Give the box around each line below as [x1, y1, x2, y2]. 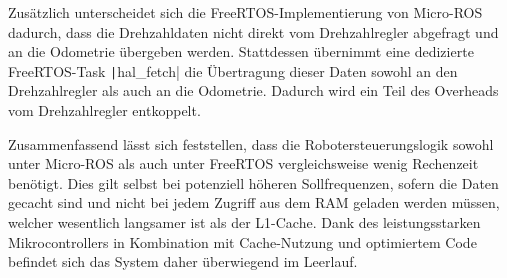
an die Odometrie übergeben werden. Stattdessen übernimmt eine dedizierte [8, 41, 474, 62]
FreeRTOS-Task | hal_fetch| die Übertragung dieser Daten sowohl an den [8, 60, 458, 81]
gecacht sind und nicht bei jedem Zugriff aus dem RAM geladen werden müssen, [8, 192, 500, 213]
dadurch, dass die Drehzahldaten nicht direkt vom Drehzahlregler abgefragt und [8, 21, 499, 42]
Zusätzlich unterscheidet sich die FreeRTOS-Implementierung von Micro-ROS [8, 2, 483, 22]
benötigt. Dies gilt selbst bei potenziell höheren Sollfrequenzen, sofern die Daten [8, 172, 499, 193]
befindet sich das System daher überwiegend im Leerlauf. [8, 251, 358, 272]
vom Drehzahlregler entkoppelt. [8, 100, 201, 121]
